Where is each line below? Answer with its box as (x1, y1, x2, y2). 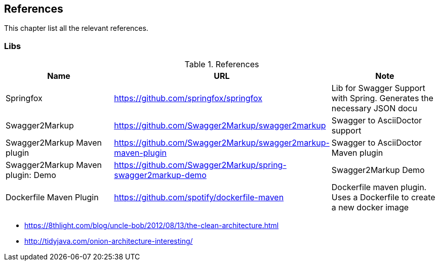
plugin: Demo (6, 170, 56, 181)
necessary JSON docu (331, 103, 417, 114)
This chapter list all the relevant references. (4, 24, 148, 33)
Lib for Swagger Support (331, 83, 425, 94)
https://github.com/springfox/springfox (114, 93, 262, 104)
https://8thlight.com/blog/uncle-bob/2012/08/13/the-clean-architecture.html (24, 221, 279, 230)
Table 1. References (184, 59, 259, 70)
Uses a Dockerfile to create (331, 192, 435, 203)
